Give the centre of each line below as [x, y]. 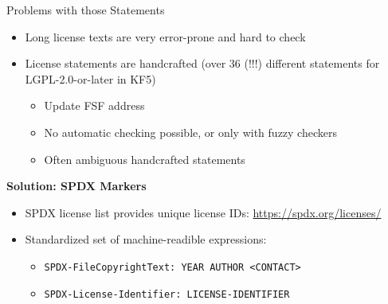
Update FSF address [94, 105]
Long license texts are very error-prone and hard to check [165, 36]
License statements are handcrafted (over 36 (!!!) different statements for [202, 63]
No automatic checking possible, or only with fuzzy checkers [190, 132]
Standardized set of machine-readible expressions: [146, 239]
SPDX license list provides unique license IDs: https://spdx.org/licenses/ [203, 212]
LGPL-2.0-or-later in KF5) [90, 78]
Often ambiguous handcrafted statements [145, 159]
